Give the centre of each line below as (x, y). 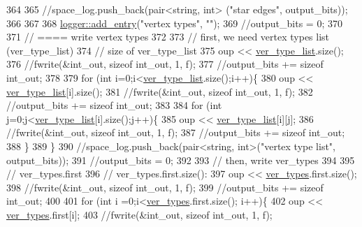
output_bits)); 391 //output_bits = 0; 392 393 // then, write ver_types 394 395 (181, 160)
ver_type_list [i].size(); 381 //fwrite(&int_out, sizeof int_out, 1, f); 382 (160, 91)
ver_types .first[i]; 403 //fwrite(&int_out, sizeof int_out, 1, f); (139, 214)
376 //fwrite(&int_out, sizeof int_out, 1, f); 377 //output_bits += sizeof (165, 64)
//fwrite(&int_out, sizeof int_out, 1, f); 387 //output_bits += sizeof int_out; (176, 132)
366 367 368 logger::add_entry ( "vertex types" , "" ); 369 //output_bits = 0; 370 (174, 23)
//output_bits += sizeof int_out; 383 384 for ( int (114, 105)
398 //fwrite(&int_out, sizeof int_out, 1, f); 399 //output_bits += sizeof (165, 187)
